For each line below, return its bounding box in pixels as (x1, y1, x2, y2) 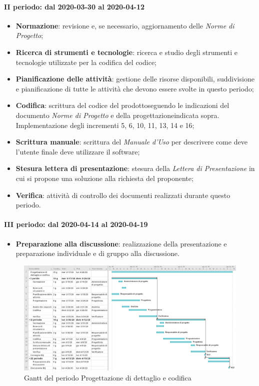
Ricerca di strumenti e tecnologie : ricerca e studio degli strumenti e (15, 46, 237, 57)
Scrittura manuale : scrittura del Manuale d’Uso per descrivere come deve (15, 136, 247, 147)
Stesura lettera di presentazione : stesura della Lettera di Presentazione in (15, 163, 255, 173)
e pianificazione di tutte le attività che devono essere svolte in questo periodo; (15, 83, 254, 93)
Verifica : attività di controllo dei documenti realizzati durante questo (15, 189, 230, 200)
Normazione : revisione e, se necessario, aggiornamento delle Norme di (15, 20, 234, 30)
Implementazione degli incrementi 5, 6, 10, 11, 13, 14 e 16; (15, 119, 194, 130)
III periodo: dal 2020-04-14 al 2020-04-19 (4, 219, 148, 229)
